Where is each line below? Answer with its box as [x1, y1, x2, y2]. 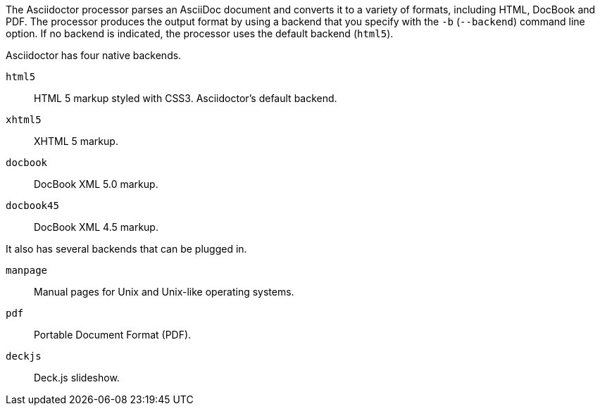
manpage [6, 265, 48, 276]
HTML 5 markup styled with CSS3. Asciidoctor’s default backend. [34, 92, 337, 104]
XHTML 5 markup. [34, 135, 118, 147]
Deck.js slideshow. [34, 372, 120, 384]
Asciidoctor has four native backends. [6, 49, 182, 61]
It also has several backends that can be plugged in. [6, 243, 247, 255]
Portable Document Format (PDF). [34, 329, 192, 341]
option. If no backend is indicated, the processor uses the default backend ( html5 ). [6, 27, 394, 39]
